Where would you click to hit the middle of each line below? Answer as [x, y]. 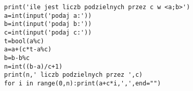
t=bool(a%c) [24, 41]
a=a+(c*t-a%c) [28, 50]
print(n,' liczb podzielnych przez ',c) [74, 75]
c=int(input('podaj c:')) [48, 32]
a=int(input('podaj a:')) [48, 16]
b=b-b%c [17, 58]
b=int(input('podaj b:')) [48, 24]
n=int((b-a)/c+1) [33, 66]
